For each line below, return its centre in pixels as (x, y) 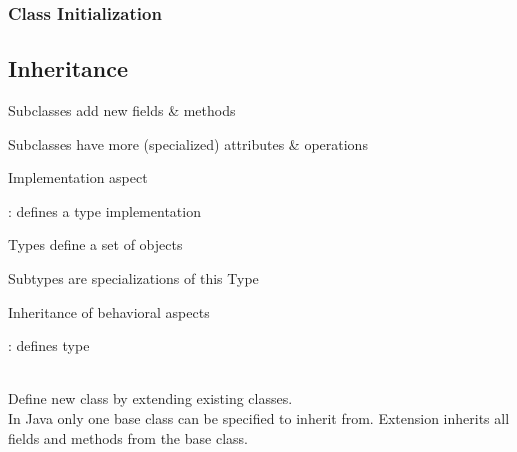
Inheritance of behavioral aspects (109, 311)
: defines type (49, 345)
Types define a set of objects (95, 244)
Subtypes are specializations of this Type (133, 278)
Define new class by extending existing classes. (150, 398)
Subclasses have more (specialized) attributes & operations (188, 143)
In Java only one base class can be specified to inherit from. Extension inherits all (259, 417)
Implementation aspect (78, 177)
